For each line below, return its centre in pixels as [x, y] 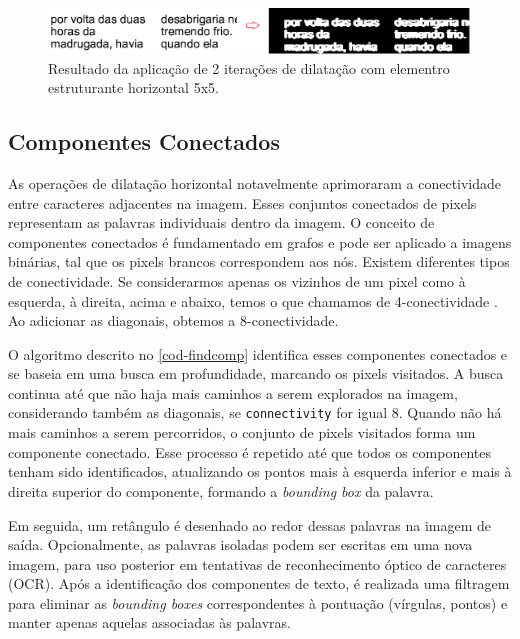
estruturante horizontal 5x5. [133, 87]
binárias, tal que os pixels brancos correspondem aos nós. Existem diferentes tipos [259, 261]
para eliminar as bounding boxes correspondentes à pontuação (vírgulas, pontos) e [258, 602]
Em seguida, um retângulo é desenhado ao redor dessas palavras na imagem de [249, 524]
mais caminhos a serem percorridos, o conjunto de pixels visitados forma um [242, 432]
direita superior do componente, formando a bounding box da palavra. [221, 490]
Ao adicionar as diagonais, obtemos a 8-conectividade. [173, 320]
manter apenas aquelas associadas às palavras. [149, 622]
